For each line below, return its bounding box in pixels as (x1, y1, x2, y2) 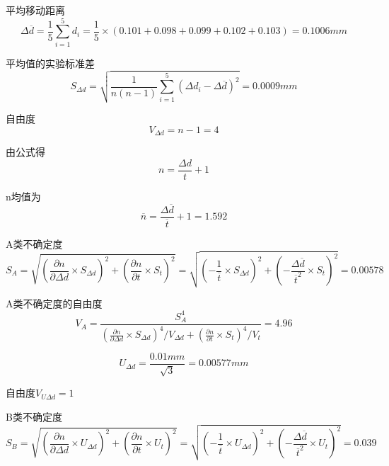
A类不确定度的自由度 (6, 295, 103, 310)
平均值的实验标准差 (6, 55, 95, 70)
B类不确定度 (6, 409, 62, 424)
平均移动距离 (6, 3, 65, 17)
